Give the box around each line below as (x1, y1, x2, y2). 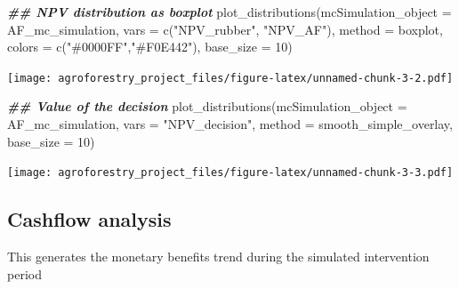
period (7, 264, 42, 283)
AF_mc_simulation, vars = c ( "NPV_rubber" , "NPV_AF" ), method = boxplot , (7, 20, 443, 38)
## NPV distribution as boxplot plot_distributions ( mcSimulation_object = (7, 3, 452, 20)
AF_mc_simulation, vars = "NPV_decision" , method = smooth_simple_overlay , (7, 115, 454, 133)
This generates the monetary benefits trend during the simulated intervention (7, 247, 430, 266)
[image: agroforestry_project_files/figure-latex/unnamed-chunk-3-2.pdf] (7, 71, 454, 84)
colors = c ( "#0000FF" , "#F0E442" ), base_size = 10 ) (7, 37, 293, 56)
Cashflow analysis (7, 205, 172, 233)
